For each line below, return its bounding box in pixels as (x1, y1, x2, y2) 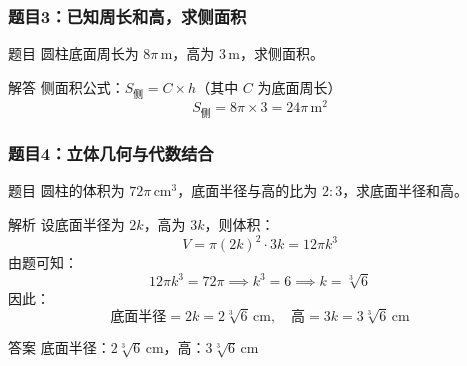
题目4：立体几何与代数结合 (8, 141, 214, 166)
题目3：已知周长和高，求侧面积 (8, 3, 247, 28)
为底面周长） (257, 76, 342, 97)
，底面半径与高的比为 (177, 180, 318, 201)
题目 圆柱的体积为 (8, 180, 125, 201)
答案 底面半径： (8, 337, 111, 358)
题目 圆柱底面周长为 (8, 43, 139, 64)
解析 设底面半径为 (8, 214, 125, 235)
